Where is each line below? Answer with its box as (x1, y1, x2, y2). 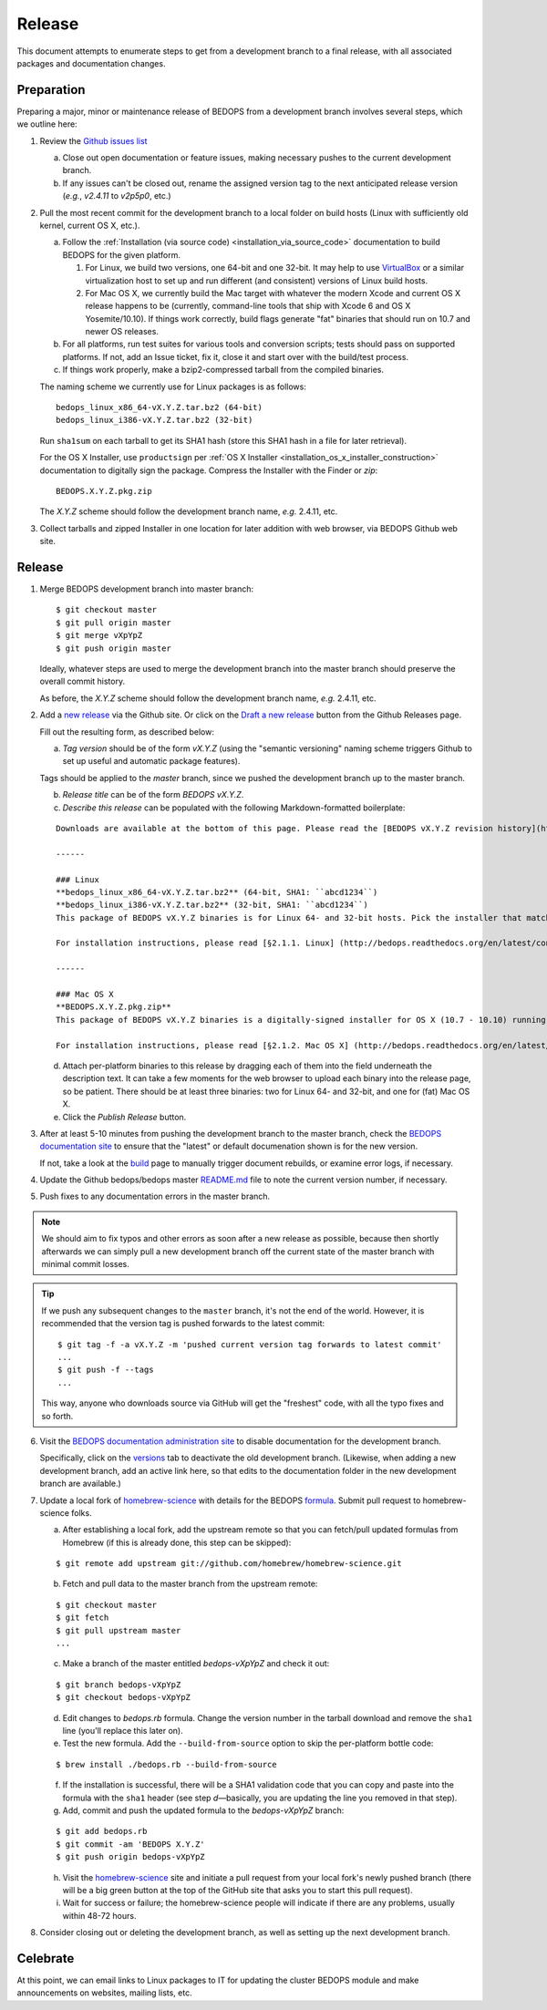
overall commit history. (39, 675, 126, 687)
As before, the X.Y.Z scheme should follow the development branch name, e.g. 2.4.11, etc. (39, 693, 377, 704)
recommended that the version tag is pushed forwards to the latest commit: (41, 1318, 325, 1329)
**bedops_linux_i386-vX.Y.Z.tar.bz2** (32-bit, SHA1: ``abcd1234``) (56, 900, 368, 911)
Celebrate (16, 1951, 75, 1966)
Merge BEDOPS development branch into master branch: (39, 583, 254, 594)
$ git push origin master (56, 643, 172, 654)
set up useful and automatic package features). (62, 756, 241, 767)
